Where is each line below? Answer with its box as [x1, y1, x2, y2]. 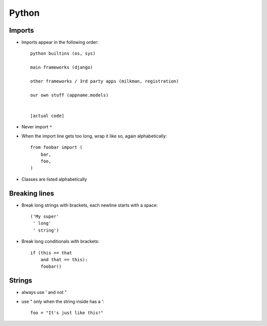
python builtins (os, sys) [30, 51, 96, 56]
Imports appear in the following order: [21, 40, 99, 45]
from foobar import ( [30, 145, 83, 150]
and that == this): [40, 257, 88, 262]
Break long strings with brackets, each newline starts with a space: [21, 202, 158, 208]
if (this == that [30, 250, 72, 255]
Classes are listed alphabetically [21, 176, 88, 182]
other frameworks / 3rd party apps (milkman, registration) [30, 79, 179, 84]
